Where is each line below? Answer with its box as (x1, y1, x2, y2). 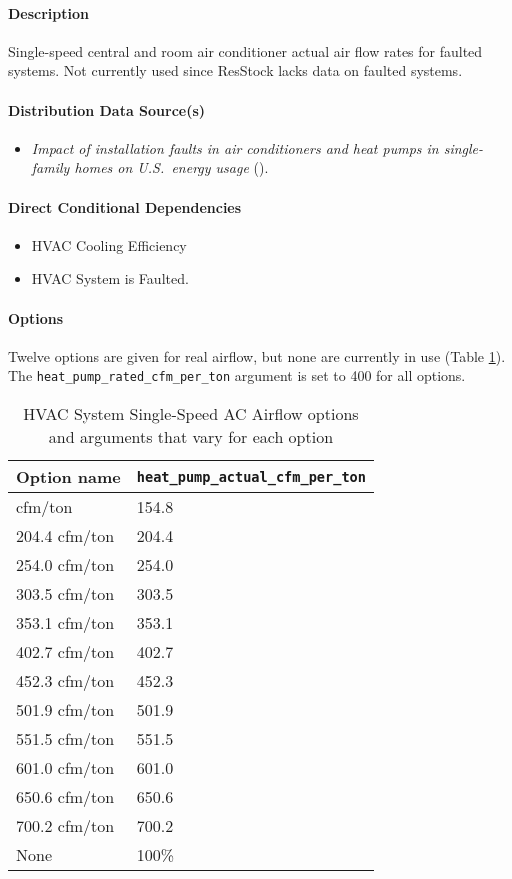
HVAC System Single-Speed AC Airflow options (23, 402, 359, 425)
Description (8, 2, 90, 23)
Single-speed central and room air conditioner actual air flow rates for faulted (8, 40, 483, 61)
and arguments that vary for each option (48, 425, 334, 448)
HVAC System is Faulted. (31, 268, 189, 289)
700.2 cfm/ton (16, 814, 115, 837)
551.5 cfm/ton (16, 727, 115, 750)
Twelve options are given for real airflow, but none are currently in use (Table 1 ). (8, 345, 506, 366)
